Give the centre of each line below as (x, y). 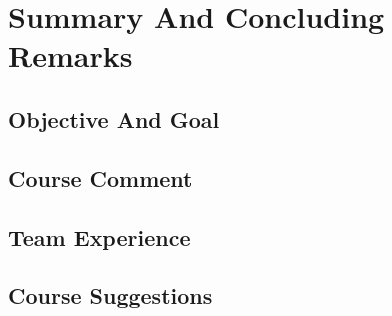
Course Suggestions (110, 295)
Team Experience (99, 236)
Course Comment (100, 177)
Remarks (70, 55)
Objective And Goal (114, 118)
